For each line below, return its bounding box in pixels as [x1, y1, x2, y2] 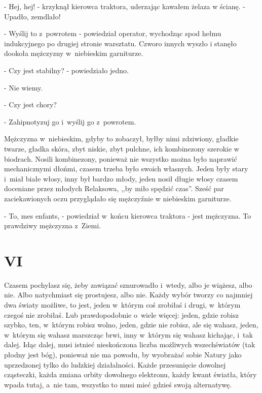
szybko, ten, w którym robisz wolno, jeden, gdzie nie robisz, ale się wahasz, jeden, [4, 319, 258, 330]
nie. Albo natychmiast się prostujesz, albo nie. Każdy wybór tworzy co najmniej [4, 289, 253, 300]
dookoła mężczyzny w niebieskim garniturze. [4, 48, 143, 58]
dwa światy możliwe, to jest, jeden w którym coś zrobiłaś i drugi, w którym [4, 299, 241, 310]
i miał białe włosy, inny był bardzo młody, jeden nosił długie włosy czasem [4, 173, 238, 184]
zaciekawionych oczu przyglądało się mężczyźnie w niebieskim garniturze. [4, 193, 232, 203]
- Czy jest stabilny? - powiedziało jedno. [4, 65, 129, 75]
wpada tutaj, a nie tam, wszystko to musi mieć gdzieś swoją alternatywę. [4, 379, 232, 389]
